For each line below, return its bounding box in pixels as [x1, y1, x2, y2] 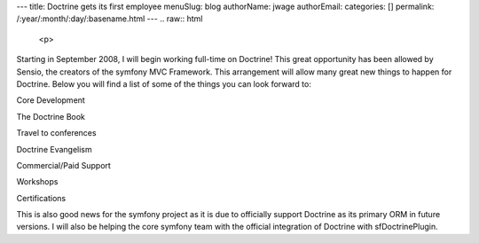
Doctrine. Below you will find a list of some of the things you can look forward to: [16, 78, 312, 89]
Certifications [16, 192, 67, 203]
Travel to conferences [16, 128, 97, 138]
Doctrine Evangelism [16, 144, 92, 154]
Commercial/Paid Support [16, 160, 111, 170]
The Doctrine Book [16, 111, 86, 121]
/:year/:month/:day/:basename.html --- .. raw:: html [16, 13, 203, 24]
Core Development [16, 95, 86, 106]
